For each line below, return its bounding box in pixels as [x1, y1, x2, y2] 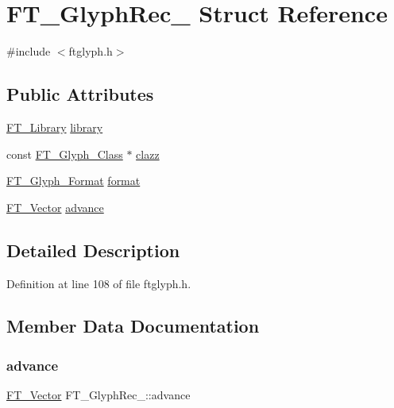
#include [6, 43, 51, 60]
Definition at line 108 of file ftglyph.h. [6, 275, 191, 291]
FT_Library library [6, 118, 103, 135]
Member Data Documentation [6, 314, 260, 338]
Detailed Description [6, 237, 180, 262]
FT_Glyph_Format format [6, 172, 141, 189]
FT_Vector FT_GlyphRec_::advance [6, 387, 191, 403]
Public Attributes [6, 82, 154, 106]
